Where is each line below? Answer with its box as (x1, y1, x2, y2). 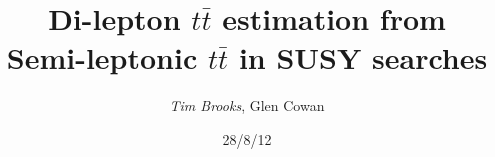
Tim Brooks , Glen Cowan (169, 95, 325, 116)
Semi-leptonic (6, 37, 198, 78)
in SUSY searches (238, 37, 488, 78)
